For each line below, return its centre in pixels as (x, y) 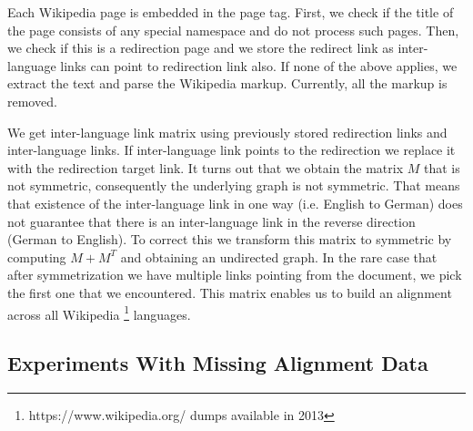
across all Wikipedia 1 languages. (99, 313)
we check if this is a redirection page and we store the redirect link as (201, 48)
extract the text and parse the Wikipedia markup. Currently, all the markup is (227, 83)
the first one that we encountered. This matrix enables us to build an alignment (230, 292)
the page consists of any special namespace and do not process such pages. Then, (233, 30)
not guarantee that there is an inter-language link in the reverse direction (211, 221)
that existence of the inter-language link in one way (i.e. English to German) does (235, 203)
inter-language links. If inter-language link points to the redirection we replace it (231, 150)
